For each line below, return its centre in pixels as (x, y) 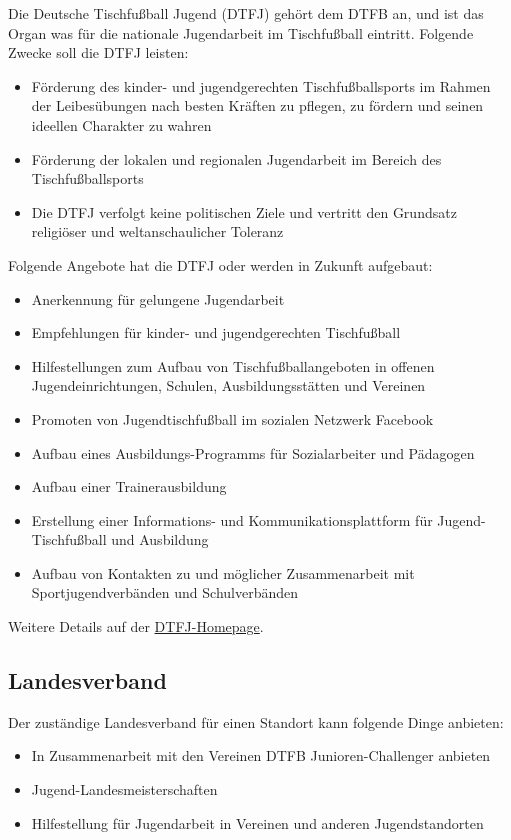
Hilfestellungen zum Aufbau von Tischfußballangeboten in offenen (233, 365)
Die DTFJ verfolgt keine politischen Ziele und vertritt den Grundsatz (244, 211)
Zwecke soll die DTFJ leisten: (98, 52)
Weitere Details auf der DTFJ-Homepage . (136, 626)
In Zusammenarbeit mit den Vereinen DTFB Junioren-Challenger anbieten (261, 755)
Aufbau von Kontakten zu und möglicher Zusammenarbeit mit (223, 572)
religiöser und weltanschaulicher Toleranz (157, 231)
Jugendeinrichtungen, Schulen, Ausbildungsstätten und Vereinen (228, 385)
